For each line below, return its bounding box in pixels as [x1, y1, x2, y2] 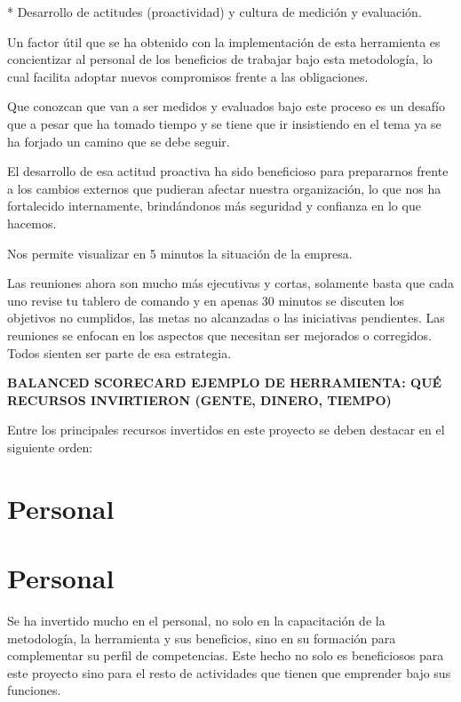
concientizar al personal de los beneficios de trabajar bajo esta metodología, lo [7, 50, 433, 68]
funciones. [7, 681, 61, 699]
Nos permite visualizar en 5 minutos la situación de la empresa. [7, 243, 353, 262]
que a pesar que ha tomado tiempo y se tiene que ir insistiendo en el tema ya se [7, 114, 441, 132]
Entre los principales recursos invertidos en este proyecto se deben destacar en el [7, 420, 445, 439]
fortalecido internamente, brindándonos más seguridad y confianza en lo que [7, 196, 421, 215]
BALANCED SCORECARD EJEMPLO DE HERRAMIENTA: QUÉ [7, 373, 442, 392]
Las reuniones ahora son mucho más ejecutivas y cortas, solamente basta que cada [7, 274, 454, 292]
